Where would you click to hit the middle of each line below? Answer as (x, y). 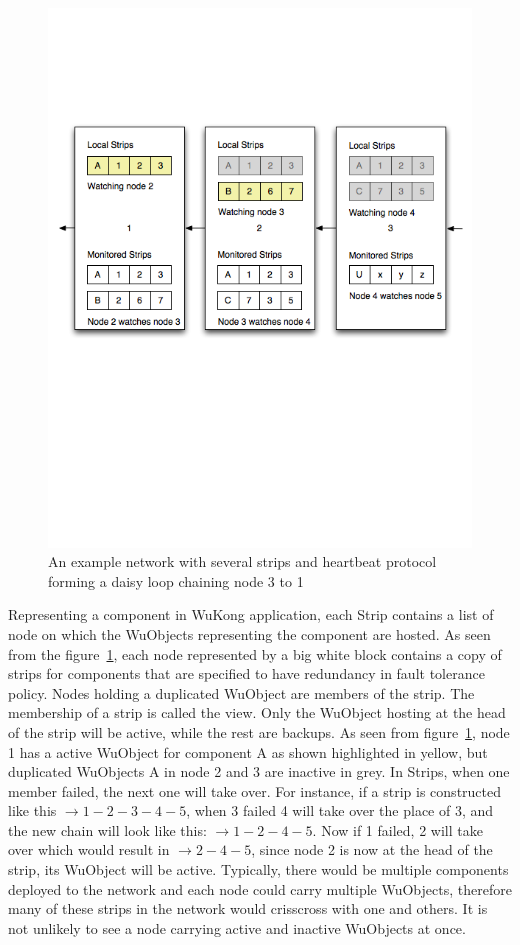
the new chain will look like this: (107, 829)
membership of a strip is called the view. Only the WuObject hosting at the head (257, 712)
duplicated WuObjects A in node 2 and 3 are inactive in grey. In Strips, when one (259, 771)
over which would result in (89, 849)
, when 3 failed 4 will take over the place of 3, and (340, 810)
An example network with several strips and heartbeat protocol (242, 561)
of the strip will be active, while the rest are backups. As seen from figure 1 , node (259, 731)
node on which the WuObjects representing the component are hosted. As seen (249, 633)
